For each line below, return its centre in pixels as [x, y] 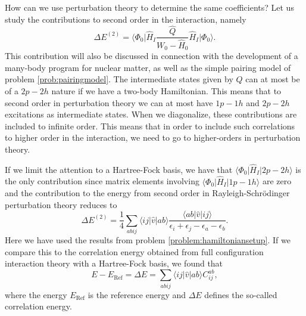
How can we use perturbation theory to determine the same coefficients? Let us [149, 7]
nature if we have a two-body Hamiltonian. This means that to [166, 90]
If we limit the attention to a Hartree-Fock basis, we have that [119, 169]
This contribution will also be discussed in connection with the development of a [152, 55]
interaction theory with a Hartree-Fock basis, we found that [114, 263]
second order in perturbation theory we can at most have [109, 102]
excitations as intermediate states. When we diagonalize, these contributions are [151, 114]
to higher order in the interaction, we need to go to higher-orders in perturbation [153, 137]
